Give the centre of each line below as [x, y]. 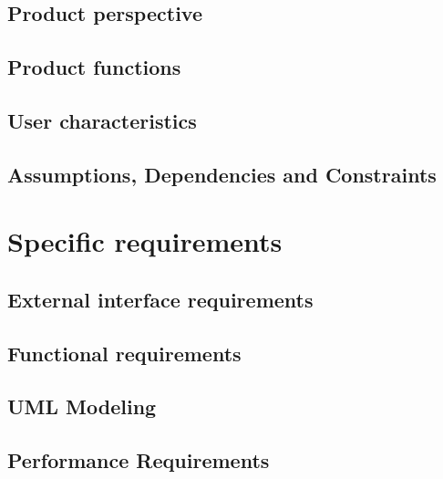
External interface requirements [160, 299]
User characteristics [102, 120]
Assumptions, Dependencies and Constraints [222, 174]
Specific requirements [145, 241]
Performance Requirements [139, 460]
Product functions [94, 67]
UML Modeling [82, 406]
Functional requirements [124, 353]
